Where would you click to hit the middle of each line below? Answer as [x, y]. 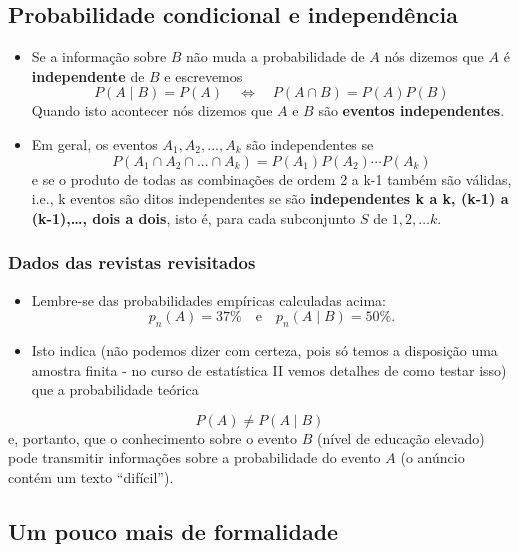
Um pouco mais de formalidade [173, 530]
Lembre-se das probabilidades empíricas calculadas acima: [208, 299]
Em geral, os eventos [94, 143]
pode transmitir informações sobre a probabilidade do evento [194, 457]
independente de [88, 75]
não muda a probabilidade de [275, 56]
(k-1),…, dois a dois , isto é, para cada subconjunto [193, 217]
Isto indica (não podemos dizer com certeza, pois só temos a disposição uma [264, 349]
